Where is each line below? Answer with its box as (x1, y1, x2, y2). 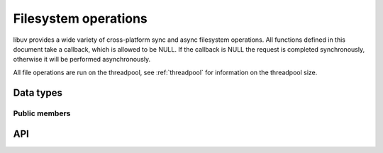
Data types (13, 86, 63, 98)
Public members (13, 108, 71, 118)
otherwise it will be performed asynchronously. (13, 55, 151, 64)
